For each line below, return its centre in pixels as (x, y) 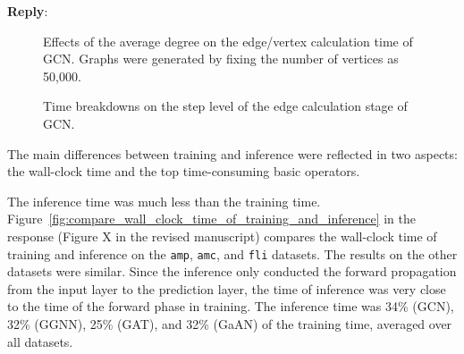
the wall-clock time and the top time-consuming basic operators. (184, 171)
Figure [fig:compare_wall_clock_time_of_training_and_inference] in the (211, 219)
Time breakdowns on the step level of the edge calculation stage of (225, 106)
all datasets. (40, 341)
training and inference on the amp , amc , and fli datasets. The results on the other (232, 253)
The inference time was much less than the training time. (164, 201)
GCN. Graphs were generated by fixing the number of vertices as (221, 59)
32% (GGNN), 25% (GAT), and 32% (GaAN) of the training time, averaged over (230, 323)
